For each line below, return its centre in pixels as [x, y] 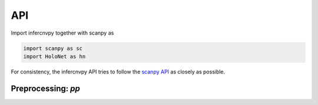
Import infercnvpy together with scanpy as [62, 33]
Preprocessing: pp [46, 88]
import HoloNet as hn [54, 56]
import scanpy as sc [53, 48]
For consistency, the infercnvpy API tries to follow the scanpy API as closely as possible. [118, 72]
